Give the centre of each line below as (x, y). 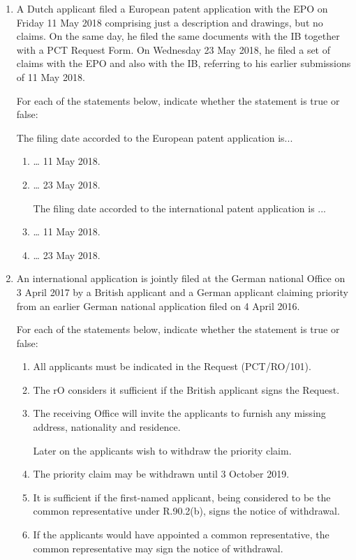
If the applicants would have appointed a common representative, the (181, 535)
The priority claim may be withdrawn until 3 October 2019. (161, 474)
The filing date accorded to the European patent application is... (155, 137)
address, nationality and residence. (107, 427)
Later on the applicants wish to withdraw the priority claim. (162, 450)
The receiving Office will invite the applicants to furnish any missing (179, 413)
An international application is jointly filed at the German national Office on (181, 278)
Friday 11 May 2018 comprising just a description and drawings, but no (170, 22)
